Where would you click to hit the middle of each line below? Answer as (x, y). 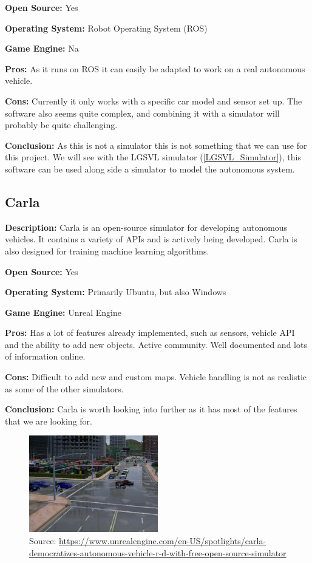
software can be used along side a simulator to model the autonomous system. (150, 169)
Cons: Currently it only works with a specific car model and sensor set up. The (154, 101)
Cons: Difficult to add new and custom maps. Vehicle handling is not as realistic (156, 377)
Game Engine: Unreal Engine (63, 312)
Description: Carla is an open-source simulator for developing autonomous (146, 227)
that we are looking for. (49, 421)
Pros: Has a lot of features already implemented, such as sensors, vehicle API (150, 333)
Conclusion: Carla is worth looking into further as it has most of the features (151, 409)
